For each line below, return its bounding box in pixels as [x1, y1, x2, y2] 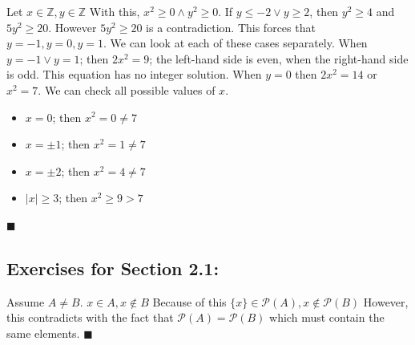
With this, [89, 3, 140, 19]
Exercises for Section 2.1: [6, 255, 220, 280]
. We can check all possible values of [38, 81, 216, 98]
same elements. [6, 324, 80, 341]
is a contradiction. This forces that [146, 18, 316, 35]
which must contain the [269, 309, 385, 326]
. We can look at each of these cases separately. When [103, 34, 368, 51]
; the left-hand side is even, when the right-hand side [149, 50, 409, 67]
